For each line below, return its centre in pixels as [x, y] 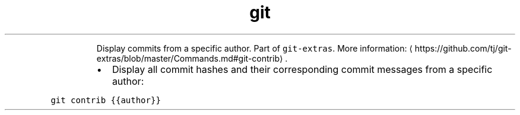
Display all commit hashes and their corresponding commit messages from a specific [302, 69]
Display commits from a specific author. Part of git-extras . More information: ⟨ [254, 48]
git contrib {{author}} [106, 100]
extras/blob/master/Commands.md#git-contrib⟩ [190, 58]
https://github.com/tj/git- [463, 48]
